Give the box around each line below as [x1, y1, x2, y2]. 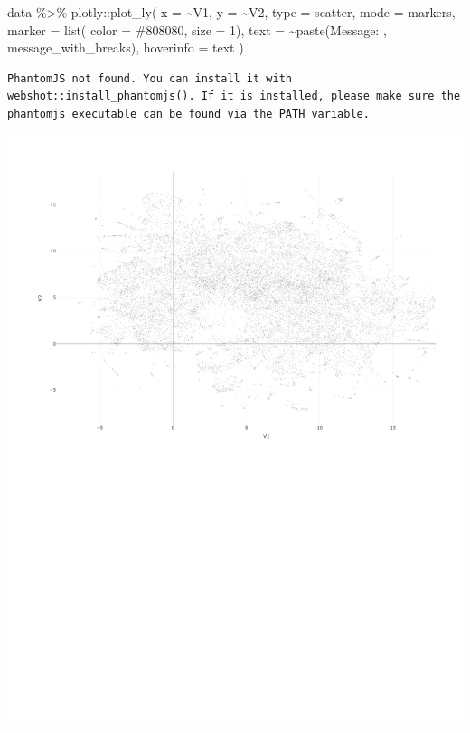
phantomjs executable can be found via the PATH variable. [7, 107, 370, 120]
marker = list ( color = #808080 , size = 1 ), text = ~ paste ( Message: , [7, 20, 387, 39]
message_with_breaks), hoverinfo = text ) [7, 38, 244, 57]
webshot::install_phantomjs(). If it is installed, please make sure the [7, 90, 461, 103]
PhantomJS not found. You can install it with [7, 71, 292, 85]
